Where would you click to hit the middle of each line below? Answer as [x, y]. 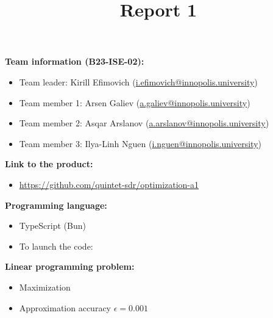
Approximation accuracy [65, 307]
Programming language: [56, 205]
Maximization [45, 287]
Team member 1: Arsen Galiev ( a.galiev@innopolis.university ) [135, 102]
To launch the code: [56, 246]
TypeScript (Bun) [52, 226]
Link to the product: [49, 164]
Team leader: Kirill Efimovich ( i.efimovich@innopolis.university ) [138, 81]
